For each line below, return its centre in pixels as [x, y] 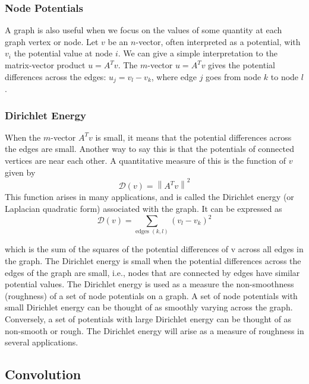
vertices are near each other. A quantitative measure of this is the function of [145, 161]
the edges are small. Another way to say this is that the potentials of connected [149, 149]
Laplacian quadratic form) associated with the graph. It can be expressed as [144, 208]
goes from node [234, 76]
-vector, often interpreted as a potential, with [218, 41]
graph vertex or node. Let [52, 41]
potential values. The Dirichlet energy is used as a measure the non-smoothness [149, 284]
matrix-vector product [45, 65]
